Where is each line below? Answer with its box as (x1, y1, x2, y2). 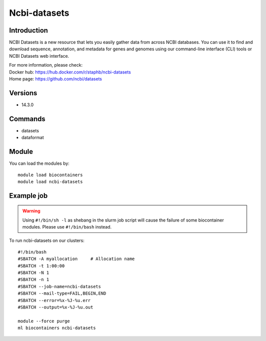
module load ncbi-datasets (18, 179, 83, 185)
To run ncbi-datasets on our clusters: (9, 237, 85, 244)
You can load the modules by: (9, 160, 70, 166)
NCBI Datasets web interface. (9, 53, 69, 59)
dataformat (21, 135, 44, 141)
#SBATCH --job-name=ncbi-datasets (18, 284, 101, 289)
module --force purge (18, 318, 70, 324)
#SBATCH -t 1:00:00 (18, 263, 65, 268)
